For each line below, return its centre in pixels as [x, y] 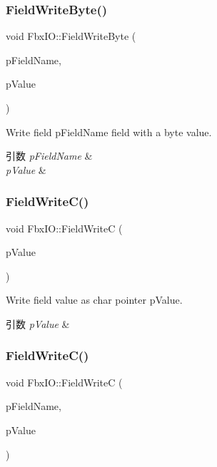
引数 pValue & [38, 323]
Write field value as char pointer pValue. [94, 300]
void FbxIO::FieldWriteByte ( [71, 36]
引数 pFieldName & [49, 156]
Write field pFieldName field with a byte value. [109, 132]
